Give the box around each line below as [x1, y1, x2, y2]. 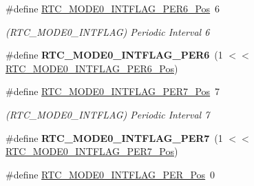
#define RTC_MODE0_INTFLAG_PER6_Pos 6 [6, 1, 220, 15]
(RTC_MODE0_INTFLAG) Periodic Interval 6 [6, 24, 210, 39]
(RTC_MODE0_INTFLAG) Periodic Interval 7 [6, 107, 210, 121]
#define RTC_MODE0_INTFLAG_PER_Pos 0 [6, 167, 215, 181]
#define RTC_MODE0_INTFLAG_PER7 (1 [6, 130, 223, 145]
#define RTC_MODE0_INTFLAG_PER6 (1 [6, 48, 223, 62]
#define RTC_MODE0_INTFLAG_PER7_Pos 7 [6, 84, 220, 99]
